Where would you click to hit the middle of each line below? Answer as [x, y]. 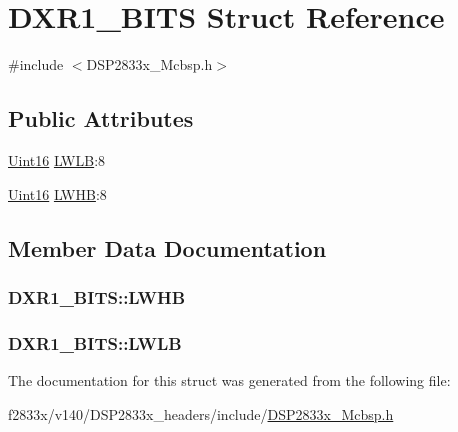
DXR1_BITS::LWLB [95, 342]
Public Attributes [101, 118]
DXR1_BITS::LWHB [97, 296]
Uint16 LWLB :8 [57, 159]
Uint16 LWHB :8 [57, 193]
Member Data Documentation [167, 247]
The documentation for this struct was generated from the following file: [229, 379]
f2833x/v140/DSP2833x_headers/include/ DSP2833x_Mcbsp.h [201, 413]
